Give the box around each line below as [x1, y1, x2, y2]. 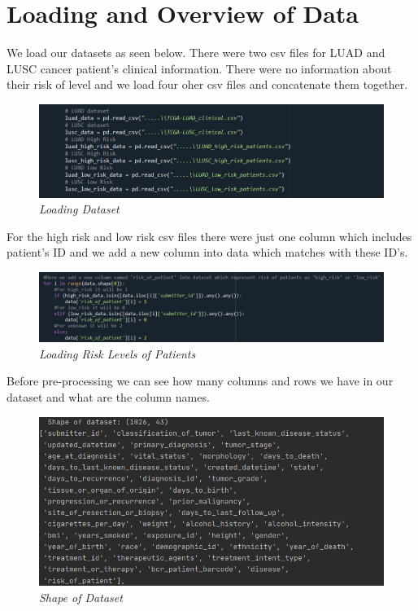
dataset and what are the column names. [7, 388, 210, 405]
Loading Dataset [39, 200, 120, 218]
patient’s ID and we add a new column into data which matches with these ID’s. [7, 244, 408, 261]
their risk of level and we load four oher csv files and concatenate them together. [7, 76, 408, 93]
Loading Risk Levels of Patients [39, 345, 196, 362]
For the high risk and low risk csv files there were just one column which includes [7, 227, 412, 244]
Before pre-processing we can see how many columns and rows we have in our [7, 372, 394, 389]
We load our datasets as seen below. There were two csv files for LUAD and [7, 44, 385, 61]
